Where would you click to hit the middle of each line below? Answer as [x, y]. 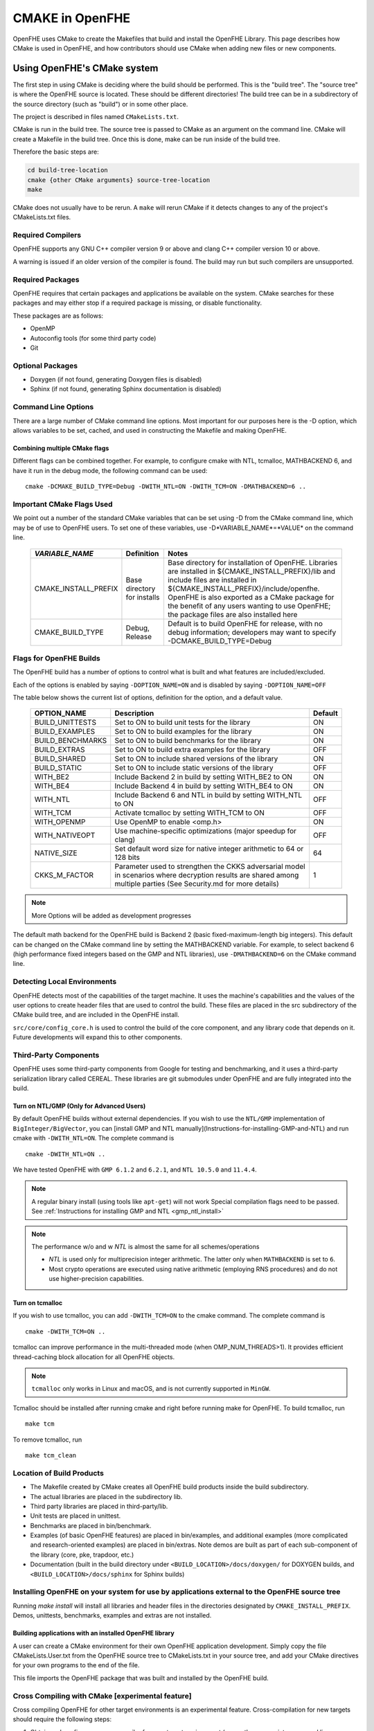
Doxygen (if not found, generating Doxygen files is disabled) [116, 379]
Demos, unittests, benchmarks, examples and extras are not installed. [112, 1615]
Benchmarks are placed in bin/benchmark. [91, 1525]
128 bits [127, 857]
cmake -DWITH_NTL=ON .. [65, 1154]
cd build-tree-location [68, 170]
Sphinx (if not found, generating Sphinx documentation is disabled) [126, 389]
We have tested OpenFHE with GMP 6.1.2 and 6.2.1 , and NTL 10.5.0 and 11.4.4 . [135, 1169]
